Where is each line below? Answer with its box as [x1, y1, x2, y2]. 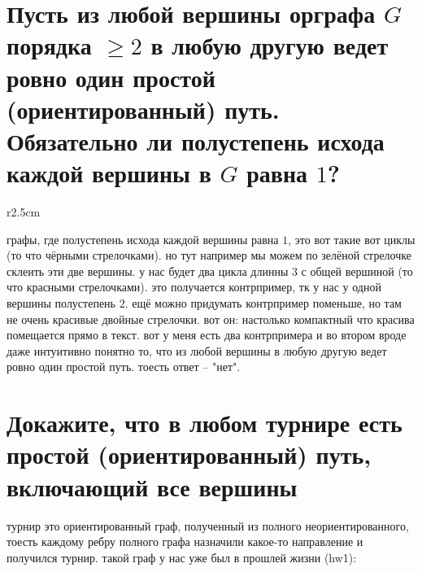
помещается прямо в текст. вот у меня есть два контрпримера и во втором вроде [7, 326, 407, 343]
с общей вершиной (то [301, 262, 413, 279]
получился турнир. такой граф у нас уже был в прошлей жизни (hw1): [7, 548, 357, 565]
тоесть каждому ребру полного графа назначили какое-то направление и [7, 533, 363, 550]
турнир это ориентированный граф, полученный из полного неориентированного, [7, 517, 409, 534]
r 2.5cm [7, 203, 41, 221]
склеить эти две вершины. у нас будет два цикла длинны [7, 262, 289, 279]
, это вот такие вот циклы [288, 230, 415, 247]
